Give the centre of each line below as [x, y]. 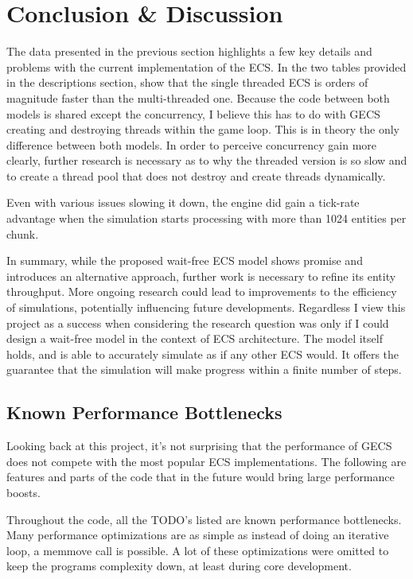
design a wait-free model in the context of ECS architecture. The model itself [195, 338]
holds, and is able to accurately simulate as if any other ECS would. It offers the [203, 354]
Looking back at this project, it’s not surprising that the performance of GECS [199, 446]
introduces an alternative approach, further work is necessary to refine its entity [201, 276]
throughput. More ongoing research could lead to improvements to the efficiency [202, 291]
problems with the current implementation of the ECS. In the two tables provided [206, 66]
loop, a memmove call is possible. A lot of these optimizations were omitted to [198, 550]
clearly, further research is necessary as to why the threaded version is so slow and [207, 160]
